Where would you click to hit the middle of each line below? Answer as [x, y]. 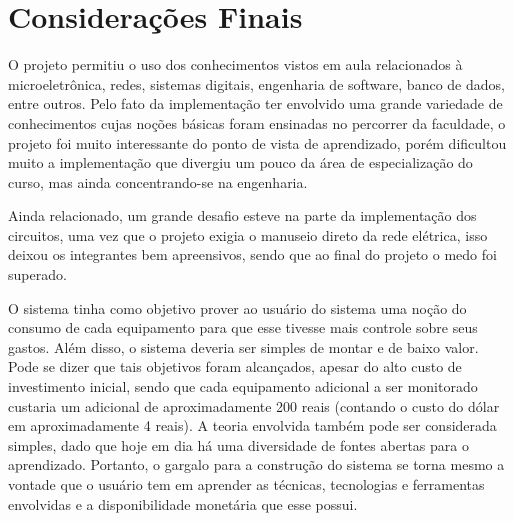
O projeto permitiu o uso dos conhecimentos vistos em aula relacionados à [235, 64]
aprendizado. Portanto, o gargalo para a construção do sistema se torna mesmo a [256, 464]
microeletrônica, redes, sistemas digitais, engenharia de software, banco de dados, [256, 83]
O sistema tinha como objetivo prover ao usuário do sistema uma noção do [237, 307]
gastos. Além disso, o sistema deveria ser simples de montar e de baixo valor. [243, 346]
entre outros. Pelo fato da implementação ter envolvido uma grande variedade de [255, 103]
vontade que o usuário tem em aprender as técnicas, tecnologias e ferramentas [246, 484]
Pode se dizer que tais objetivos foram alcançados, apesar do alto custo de [235, 366]
